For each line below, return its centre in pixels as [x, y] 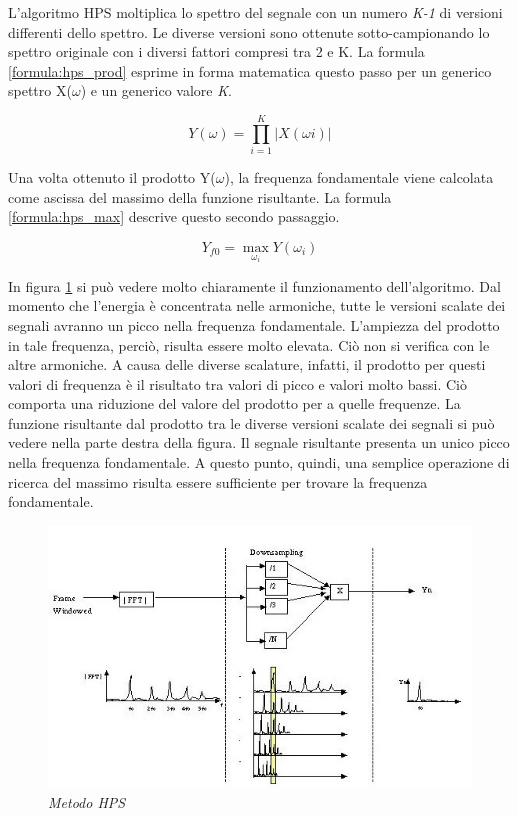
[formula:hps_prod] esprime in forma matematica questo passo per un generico [250, 70]
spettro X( [40, 90]
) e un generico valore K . [156, 90]
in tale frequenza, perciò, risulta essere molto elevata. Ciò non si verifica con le [249, 344]
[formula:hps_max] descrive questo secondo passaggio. [174, 216]
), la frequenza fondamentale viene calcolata [359, 177]
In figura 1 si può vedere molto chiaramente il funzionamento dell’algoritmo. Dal [254, 285]
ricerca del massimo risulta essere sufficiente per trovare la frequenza [218, 481]
